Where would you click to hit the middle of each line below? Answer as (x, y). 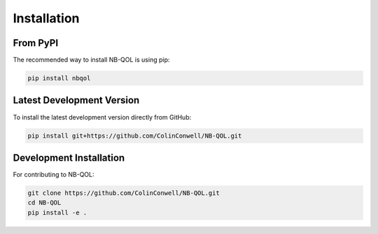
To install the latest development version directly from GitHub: (102, 117)
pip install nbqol (59, 78)
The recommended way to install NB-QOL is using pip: (91, 60)
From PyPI (36, 43)
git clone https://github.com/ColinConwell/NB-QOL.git (124, 193)
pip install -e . (57, 212)
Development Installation (69, 158)
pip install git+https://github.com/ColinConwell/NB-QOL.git (135, 136)
